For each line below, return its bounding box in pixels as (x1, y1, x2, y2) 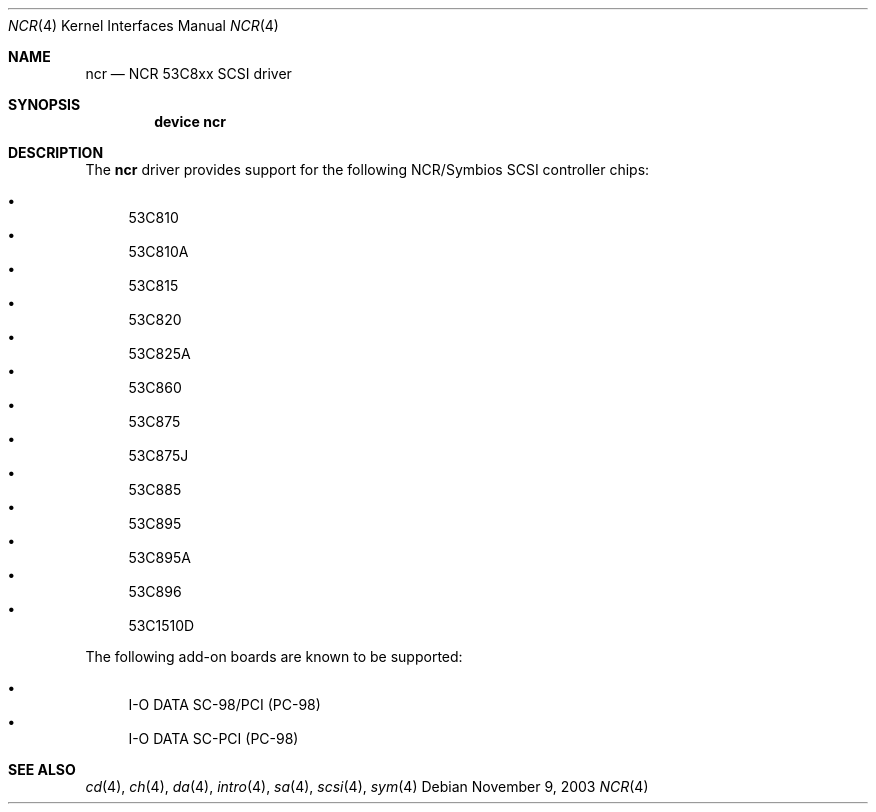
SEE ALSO (8, 761, 76, 778)
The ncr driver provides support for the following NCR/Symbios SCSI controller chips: (85, 161, 650, 178)
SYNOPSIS (8, 96, 81, 113)
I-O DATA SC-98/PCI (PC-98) (128, 696, 321, 713)
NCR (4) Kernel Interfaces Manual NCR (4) (8, 17, 279, 34)
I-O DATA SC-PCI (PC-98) (128, 730, 299, 747)
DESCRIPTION (8, 144, 104, 161)
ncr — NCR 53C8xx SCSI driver (85, 65, 292, 82)
